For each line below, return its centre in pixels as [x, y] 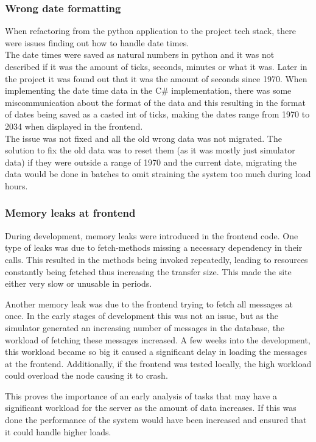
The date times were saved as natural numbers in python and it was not [140, 54]
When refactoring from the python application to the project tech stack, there [150, 31]
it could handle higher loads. [58, 431]
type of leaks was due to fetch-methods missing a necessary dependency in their [154, 247]
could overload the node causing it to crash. [86, 375]
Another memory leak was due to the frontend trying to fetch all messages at [149, 303]
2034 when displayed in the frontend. [74, 126]
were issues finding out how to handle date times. [97, 42]
